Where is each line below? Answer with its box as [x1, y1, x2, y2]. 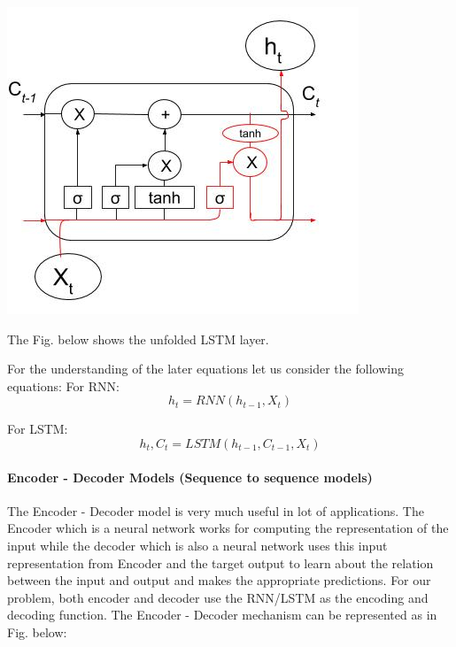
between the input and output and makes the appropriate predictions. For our [7, 571, 431, 589]
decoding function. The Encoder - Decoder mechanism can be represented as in [7, 605, 437, 624]
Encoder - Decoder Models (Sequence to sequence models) [7, 467, 373, 486]
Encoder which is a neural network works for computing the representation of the [7, 519, 449, 537]
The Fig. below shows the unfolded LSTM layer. [7, 329, 269, 348]
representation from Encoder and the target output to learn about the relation [7, 553, 434, 572]
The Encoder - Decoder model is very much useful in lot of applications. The [7, 501, 424, 520]
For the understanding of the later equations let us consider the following [7, 359, 404, 378]
